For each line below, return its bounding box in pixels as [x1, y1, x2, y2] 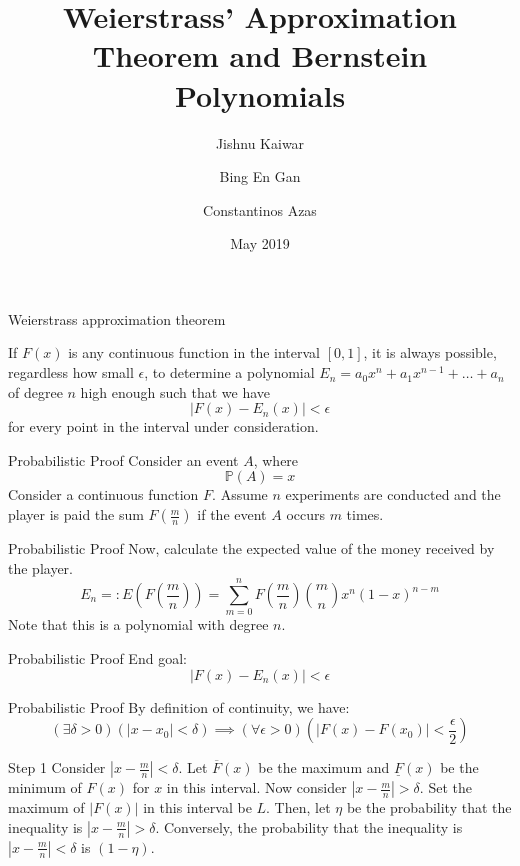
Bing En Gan [219, 166, 301, 187]
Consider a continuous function [8, 484, 199, 505]
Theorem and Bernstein [92, 35, 428, 76]
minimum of [8, 777, 82, 798]
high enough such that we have [80, 381, 271, 402]
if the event [197, 504, 267, 525]
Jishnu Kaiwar [215, 132, 305, 153]
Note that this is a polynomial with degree [8, 614, 269, 635]
